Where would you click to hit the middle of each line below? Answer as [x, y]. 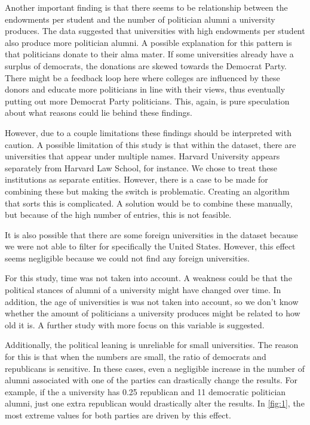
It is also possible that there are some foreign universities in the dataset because [151, 234]
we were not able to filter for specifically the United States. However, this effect [150, 246]
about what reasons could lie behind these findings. [99, 113]
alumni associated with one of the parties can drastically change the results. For [151, 380]
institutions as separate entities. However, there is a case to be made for [136, 179]
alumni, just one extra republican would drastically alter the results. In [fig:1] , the [155, 403]
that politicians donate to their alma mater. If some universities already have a [149, 54]
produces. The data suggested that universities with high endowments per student [155, 31]
